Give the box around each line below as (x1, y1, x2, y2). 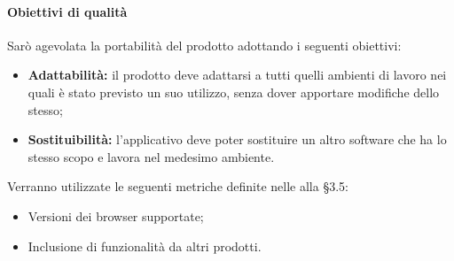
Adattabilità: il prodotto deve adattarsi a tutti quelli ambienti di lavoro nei (27, 65, 447, 84)
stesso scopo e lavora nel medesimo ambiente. (27, 147, 275, 165)
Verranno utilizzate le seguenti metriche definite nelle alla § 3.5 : (7, 177, 348, 196)
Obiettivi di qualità (7, 2, 128, 20)
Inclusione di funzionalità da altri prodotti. (27, 236, 262, 255)
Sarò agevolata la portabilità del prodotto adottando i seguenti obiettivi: (7, 35, 402, 54)
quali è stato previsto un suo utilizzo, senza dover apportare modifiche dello (27, 82, 440, 101)
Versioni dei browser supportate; (27, 206, 204, 225)
